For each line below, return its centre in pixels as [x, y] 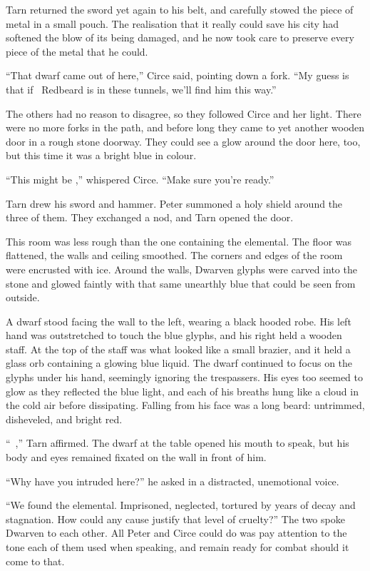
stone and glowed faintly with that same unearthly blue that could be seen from [181, 283]
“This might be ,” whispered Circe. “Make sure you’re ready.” [140, 179]
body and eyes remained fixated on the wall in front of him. [136, 457]
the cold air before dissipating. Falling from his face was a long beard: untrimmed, [185, 405]
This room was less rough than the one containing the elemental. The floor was [179, 241]
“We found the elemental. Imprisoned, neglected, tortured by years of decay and [181, 505]
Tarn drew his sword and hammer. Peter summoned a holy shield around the [174, 203]
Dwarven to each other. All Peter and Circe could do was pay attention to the [176, 533]
